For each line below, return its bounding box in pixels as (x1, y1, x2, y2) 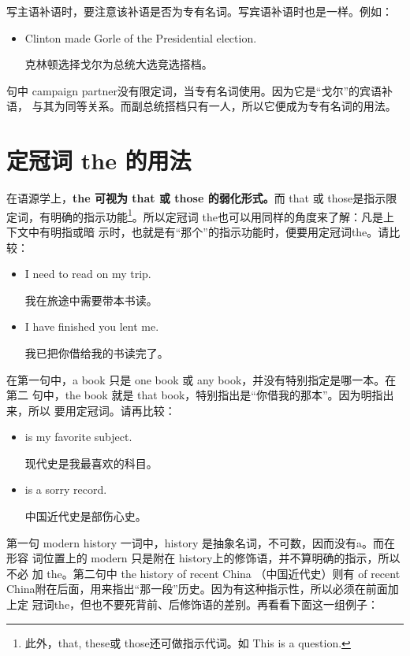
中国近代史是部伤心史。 (24, 508, 147, 524)
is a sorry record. (24, 481, 107, 498)
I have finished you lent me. (24, 318, 159, 335)
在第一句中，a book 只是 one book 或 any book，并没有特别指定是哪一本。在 (6, 371, 397, 387)
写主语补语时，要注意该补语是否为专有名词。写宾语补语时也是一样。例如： (6, 3, 393, 19)
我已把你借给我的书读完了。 (24, 344, 169, 361)
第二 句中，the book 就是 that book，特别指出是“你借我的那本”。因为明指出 (6, 387, 394, 403)
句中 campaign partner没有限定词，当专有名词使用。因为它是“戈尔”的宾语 (6, 82, 382, 98)
